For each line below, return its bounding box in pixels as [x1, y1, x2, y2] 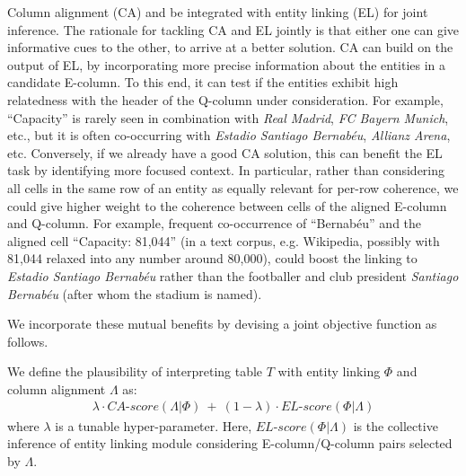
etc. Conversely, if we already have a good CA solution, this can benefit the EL [7, 143, 443, 162]
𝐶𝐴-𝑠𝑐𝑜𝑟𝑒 [107, 401, 159, 414]
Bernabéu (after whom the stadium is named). [7, 284, 262, 303]
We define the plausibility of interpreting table [7, 362, 263, 381]
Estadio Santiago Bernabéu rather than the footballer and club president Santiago [7, 266, 459, 285]
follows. [7, 331, 48, 350]
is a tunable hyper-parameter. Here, [55, 416, 252, 435]
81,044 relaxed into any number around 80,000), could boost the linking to [7, 249, 418, 268]
